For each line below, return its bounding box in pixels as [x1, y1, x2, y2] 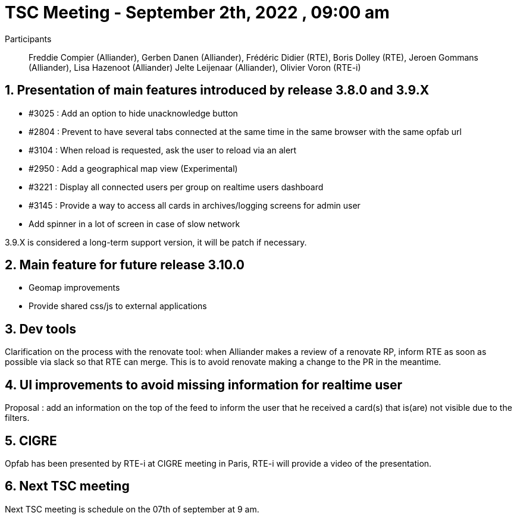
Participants [5, 33, 52, 44]
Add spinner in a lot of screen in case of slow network [29, 218, 240, 229]
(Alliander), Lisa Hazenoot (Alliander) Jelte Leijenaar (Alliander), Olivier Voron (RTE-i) [29, 62, 361, 73]
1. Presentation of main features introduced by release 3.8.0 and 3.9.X [5, 83, 430, 98]
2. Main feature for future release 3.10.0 [5, 257, 245, 273]
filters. [5, 413, 30, 423]
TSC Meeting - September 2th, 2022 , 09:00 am [5, 2, 390, 23]
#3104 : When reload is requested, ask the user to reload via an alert [29, 144, 297, 155]
